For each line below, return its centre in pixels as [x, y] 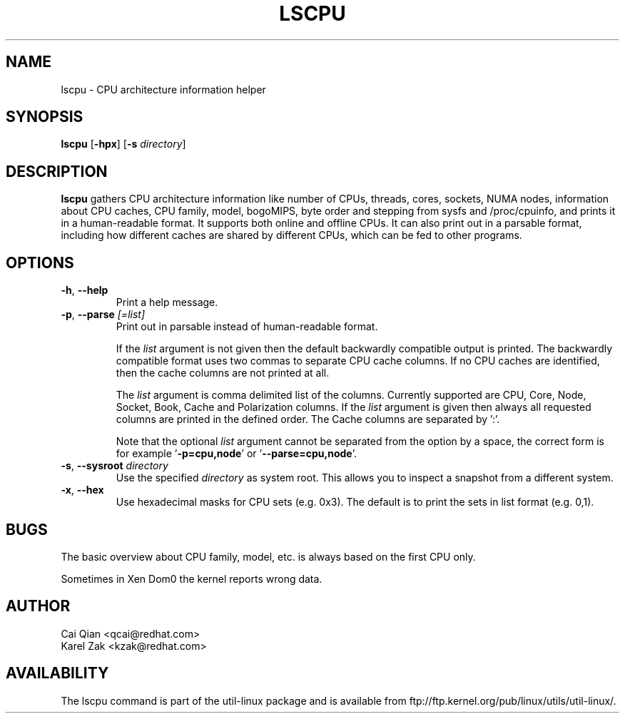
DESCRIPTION [57, 171]
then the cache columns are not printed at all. [223, 373]
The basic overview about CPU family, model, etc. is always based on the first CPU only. [268, 556]
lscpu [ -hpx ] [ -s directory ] [123, 144]
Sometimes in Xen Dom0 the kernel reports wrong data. [192, 578]
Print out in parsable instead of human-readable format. [247, 327]
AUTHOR [38, 606]
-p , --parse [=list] [103, 315]
